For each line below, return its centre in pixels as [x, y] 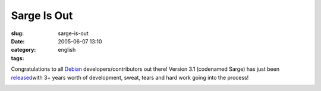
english [67, 50]
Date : [18, 41]
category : [23, 50]
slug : [17, 33]
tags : [18, 58]
